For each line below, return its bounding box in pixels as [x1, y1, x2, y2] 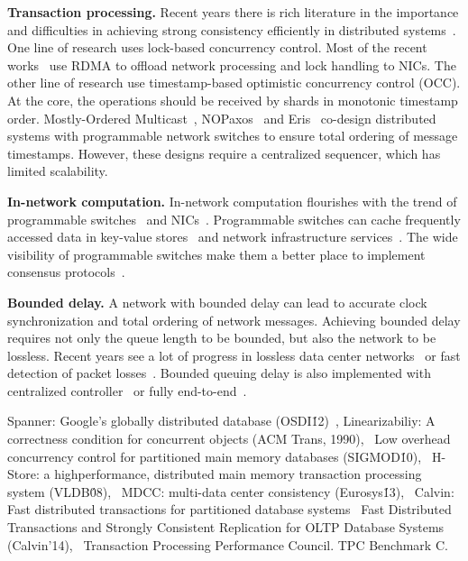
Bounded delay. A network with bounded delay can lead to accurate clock [7, 292, 427, 311]
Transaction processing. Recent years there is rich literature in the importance [7, 3, 459, 21]
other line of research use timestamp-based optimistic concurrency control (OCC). [7, 73, 461, 92]
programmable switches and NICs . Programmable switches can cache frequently [7, 209, 461, 228]
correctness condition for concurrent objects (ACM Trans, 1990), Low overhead [7, 429, 451, 448]
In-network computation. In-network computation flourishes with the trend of [7, 191, 457, 210]
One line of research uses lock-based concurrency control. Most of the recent [7, 38, 427, 57]
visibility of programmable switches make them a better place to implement [7, 244, 426, 263]
